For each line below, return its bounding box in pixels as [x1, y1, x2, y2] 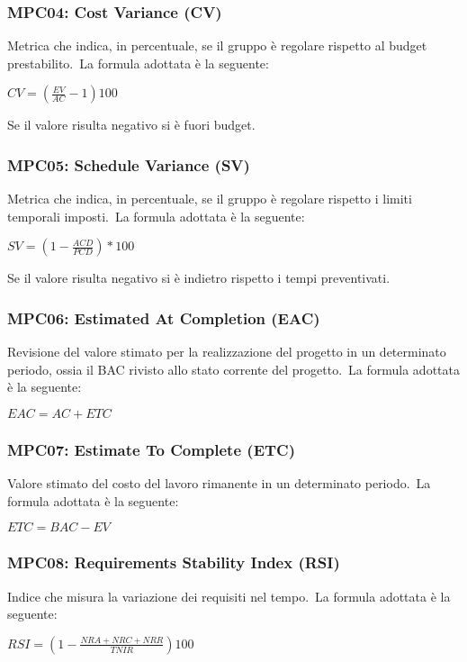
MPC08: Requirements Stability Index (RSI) [7, 551, 340, 574]
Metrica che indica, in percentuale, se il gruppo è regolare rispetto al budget [7, 36, 427, 55]
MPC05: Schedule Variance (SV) [7, 153, 250, 176]
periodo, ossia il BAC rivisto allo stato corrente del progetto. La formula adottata [7, 359, 460, 378]
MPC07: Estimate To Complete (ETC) [7, 438, 295, 460]
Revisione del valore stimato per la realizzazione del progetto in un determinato [7, 342, 446, 361]
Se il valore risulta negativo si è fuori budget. [7, 115, 256, 134]
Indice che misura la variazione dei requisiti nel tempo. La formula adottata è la [7, 586, 451, 605]
